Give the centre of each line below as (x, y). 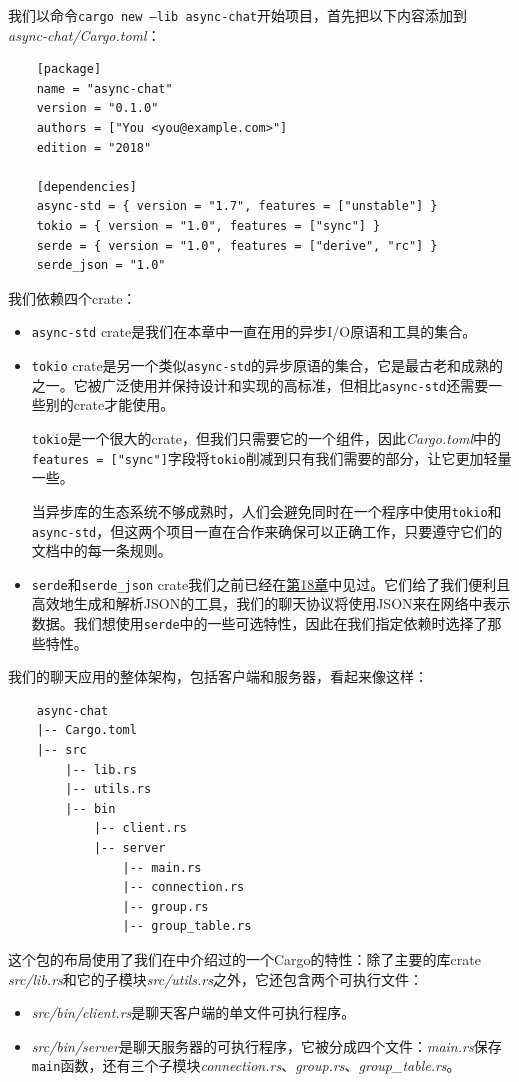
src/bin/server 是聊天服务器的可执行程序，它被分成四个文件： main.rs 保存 (266, 1045)
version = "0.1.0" (97, 108)
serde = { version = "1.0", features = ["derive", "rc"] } (237, 245)
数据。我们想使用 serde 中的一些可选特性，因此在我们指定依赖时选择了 (259, 623)
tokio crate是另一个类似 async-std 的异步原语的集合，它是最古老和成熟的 (267, 365)
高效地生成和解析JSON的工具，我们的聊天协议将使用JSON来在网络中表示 (271, 603)
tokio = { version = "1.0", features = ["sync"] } (208, 226)
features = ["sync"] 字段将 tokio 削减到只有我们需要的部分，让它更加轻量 (271, 457)
